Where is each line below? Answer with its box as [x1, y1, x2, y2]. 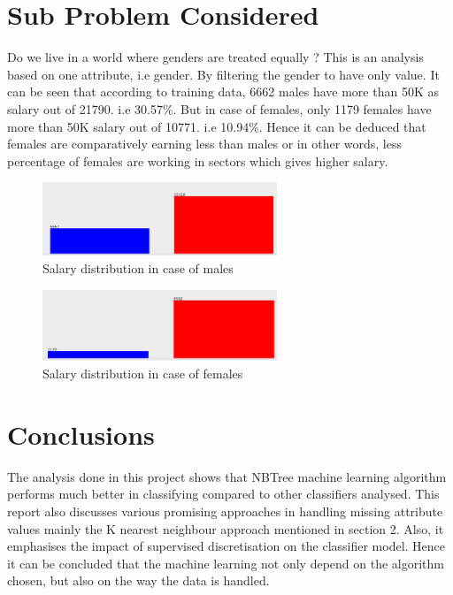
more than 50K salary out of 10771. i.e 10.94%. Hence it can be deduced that [7, 117, 426, 135]
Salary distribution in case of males [42, 258, 234, 277]
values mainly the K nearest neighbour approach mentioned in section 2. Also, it [7, 519, 444, 538]
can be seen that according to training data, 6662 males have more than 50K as [7, 82, 439, 101]
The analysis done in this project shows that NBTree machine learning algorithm [7, 467, 447, 485]
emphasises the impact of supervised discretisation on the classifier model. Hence [7, 537, 446, 555]
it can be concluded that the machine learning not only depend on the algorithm [7, 553, 445, 572]
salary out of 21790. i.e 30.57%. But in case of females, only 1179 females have [7, 99, 432, 118]
